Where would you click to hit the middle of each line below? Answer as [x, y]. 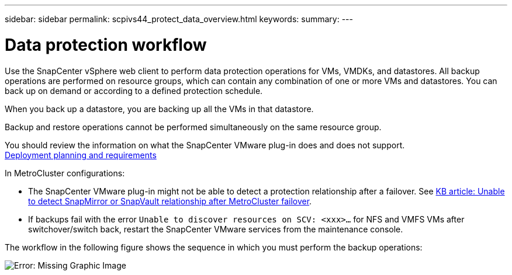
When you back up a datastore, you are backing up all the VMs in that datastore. [159, 109]
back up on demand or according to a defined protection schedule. [134, 90]
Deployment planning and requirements [81, 155]
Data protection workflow [106, 45]
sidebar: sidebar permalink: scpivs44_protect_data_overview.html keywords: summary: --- [179, 19]
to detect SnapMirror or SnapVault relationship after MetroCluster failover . [170, 201]
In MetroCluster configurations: [65, 173]
